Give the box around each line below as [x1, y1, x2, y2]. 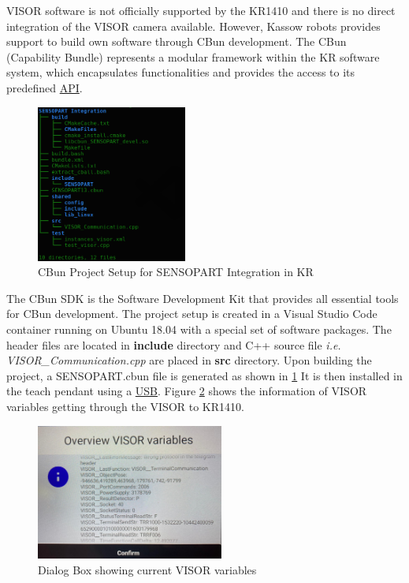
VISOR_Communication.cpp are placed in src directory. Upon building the [6, 352, 372, 368]
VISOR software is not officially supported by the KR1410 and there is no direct [6, 2, 396, 18]
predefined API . [6, 79, 83, 95]
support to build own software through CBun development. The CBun [6, 33, 347, 50]
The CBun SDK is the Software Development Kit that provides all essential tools [6, 290, 399, 306]
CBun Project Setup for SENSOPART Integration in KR [38, 263, 314, 280]
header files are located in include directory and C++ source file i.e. [6, 336, 341, 353]
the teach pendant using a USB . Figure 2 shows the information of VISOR [6, 383, 367, 399]
